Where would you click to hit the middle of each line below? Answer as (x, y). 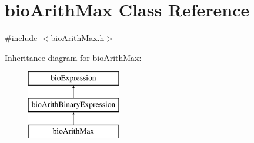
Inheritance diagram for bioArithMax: (73, 57)
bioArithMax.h (78, 38)
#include (21, 38)
